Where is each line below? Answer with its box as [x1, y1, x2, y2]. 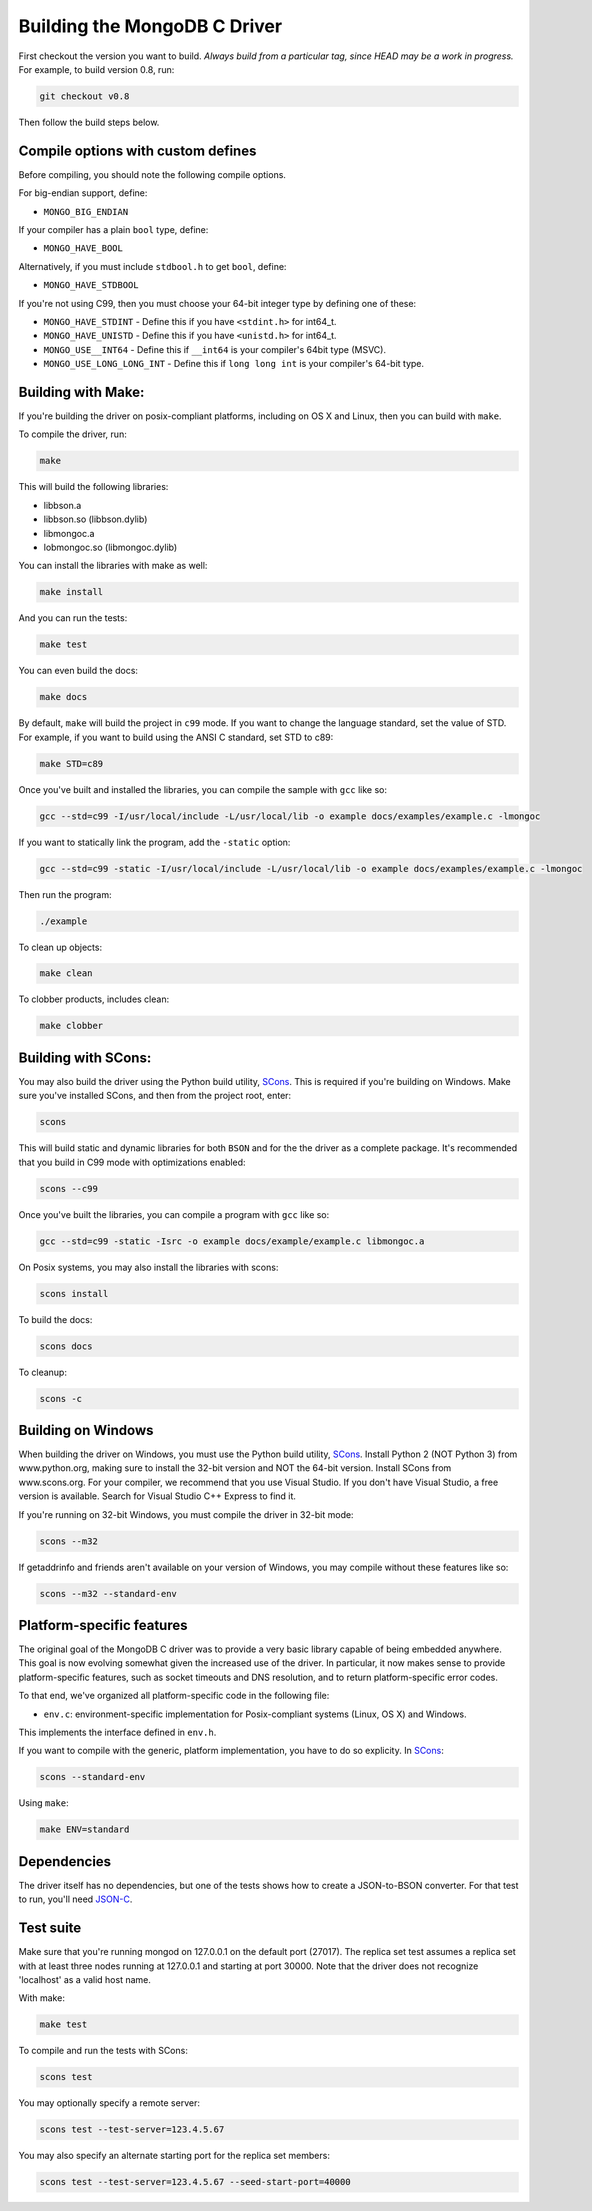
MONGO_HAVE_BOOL [43, 243, 124, 254]
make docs [39, 691, 88, 703]
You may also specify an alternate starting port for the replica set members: [18, 2150, 330, 2162]
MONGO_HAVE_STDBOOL [43, 280, 139, 291]
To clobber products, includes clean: [18, 993, 170, 1005]
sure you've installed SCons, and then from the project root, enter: [18, 1090, 292, 1102]
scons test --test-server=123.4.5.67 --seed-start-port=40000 [39, 2176, 351, 2188]
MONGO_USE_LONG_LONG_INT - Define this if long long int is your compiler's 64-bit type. [43, 358, 425, 370]
